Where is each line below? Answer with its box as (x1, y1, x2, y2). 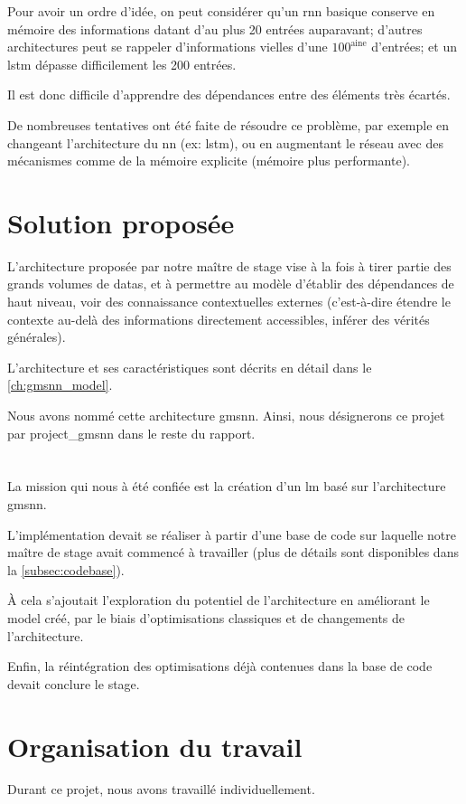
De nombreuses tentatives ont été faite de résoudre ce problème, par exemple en (7, 115, 450, 134)
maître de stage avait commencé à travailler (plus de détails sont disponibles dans (7, 543, 459, 562)
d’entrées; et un (371, 37, 457, 56)
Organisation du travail (7, 727, 303, 764)
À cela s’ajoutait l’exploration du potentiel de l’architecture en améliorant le (7, 591, 430, 610)
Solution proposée (7, 203, 235, 241)
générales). (7, 327, 66, 346)
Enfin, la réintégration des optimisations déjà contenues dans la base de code (7, 657, 433, 676)
